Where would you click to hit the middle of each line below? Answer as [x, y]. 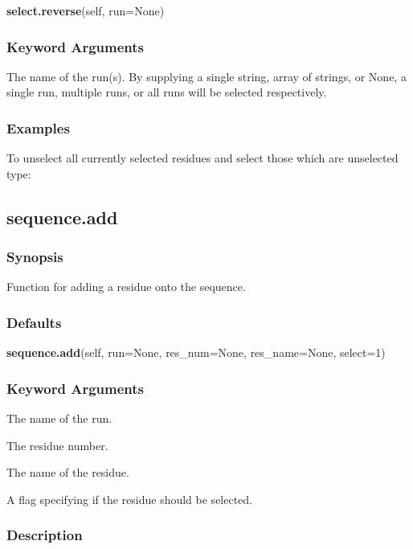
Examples [38, 127]
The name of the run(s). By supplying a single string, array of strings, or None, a [206, 76]
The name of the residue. [68, 472]
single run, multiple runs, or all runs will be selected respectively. [167, 92]
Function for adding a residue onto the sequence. [126, 287]
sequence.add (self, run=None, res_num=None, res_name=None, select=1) [196, 352]
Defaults [34, 322]
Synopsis [35, 257]
